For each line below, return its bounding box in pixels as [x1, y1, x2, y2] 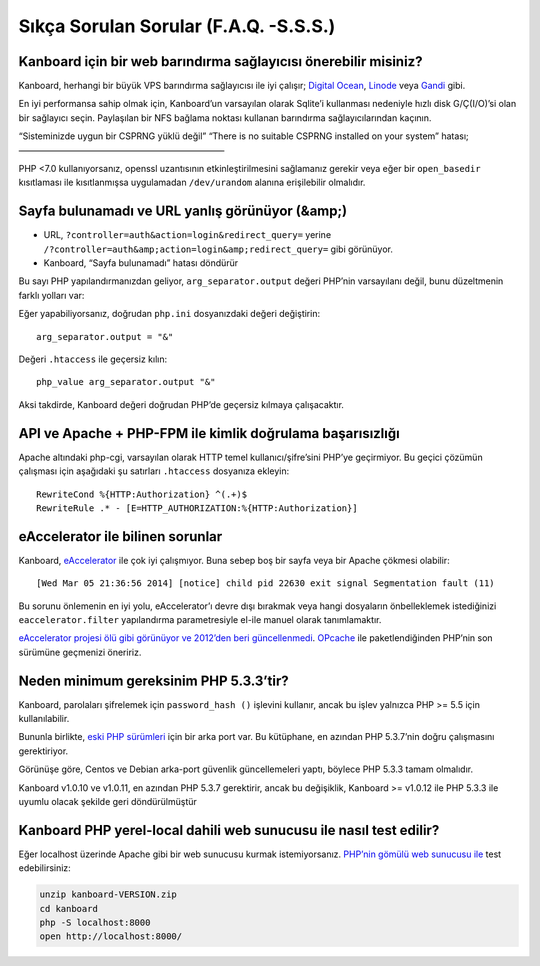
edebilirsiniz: [18, 862, 72, 874]
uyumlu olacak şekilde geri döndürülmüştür [18, 796, 197, 808]
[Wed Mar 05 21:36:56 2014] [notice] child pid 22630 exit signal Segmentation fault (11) [36, 578, 495, 589]
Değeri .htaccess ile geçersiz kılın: [18, 353, 168, 365]
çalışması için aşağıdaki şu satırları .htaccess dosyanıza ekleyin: [18, 465, 290, 477]
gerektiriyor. [18, 745, 69, 757]
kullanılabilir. [18, 713, 70, 725]
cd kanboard [39, 903, 99, 914]
